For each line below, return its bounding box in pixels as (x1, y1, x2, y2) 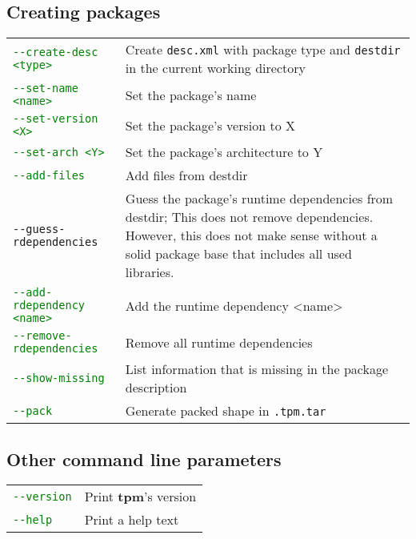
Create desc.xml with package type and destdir (125, 40, 401, 59)
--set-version (13, 112, 98, 126)
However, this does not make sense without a (125, 226, 378, 245)
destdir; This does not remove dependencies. (125, 207, 374, 227)
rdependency (13, 299, 86, 312)
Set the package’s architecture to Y (125, 143, 323, 162)
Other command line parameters (6, 446, 282, 471)
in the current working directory (125, 58, 306, 78)
